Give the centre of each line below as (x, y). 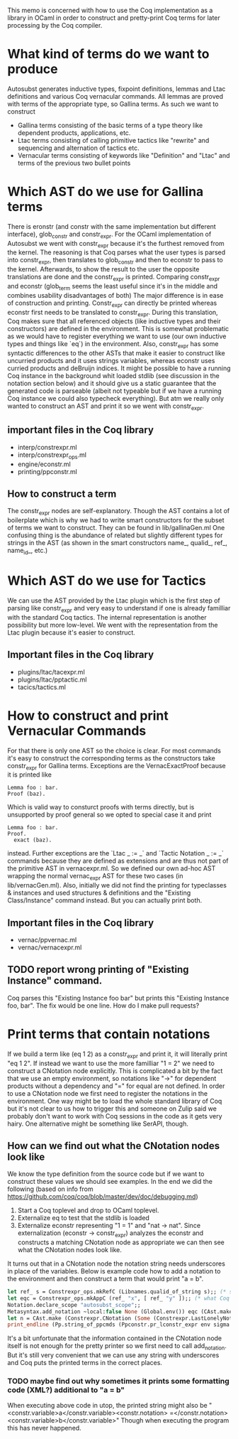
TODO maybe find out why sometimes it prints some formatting (119, 1381)
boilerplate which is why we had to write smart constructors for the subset (116, 520)
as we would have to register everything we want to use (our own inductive (117, 336)
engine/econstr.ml (44, 464)
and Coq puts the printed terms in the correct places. (85, 1363)
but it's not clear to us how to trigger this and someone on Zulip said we (112, 1109)
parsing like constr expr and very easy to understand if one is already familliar (119, 609)
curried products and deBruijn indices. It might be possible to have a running (119, 368)
